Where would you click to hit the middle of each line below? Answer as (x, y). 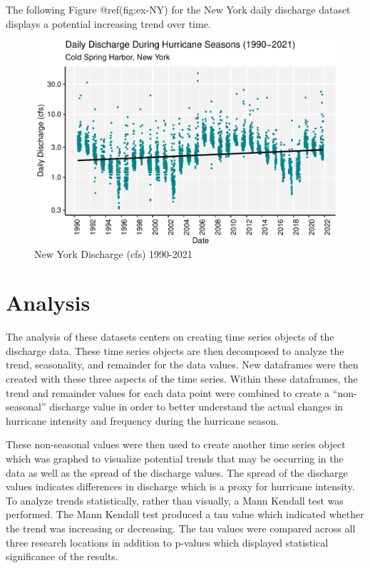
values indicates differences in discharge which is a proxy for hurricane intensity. (180, 486)
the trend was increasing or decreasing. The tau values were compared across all (181, 528)
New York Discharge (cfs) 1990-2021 (113, 253)
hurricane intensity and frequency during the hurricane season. (143, 420)
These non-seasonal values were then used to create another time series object (176, 444)
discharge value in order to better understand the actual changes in (196, 407)
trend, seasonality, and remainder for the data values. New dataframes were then (182, 365)
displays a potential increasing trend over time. (108, 23)
